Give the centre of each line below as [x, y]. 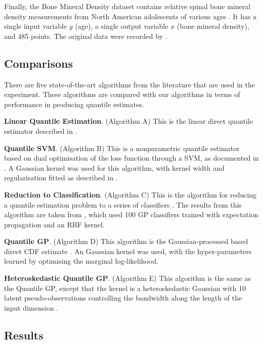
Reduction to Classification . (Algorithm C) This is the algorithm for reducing [130, 194]
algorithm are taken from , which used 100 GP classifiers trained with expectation [131, 214]
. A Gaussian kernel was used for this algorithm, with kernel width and [114, 167]
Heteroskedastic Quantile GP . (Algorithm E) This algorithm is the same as [127, 278]
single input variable [36, 26]
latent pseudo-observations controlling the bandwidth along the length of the [123, 298]
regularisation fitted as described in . [61, 178]
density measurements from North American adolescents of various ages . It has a [130, 16]
